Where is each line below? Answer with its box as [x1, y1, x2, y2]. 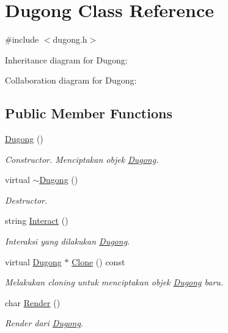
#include [5, 33, 39, 46]
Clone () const [72, 255, 125, 268]
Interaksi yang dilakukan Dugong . [5, 235, 130, 248]
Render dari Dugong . [5, 317, 84, 329]
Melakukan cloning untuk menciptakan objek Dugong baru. [5, 276, 224, 288]
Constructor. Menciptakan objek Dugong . [5, 152, 159, 165]
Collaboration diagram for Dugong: [5, 74, 137, 87]
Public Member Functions [5, 104, 172, 123]
